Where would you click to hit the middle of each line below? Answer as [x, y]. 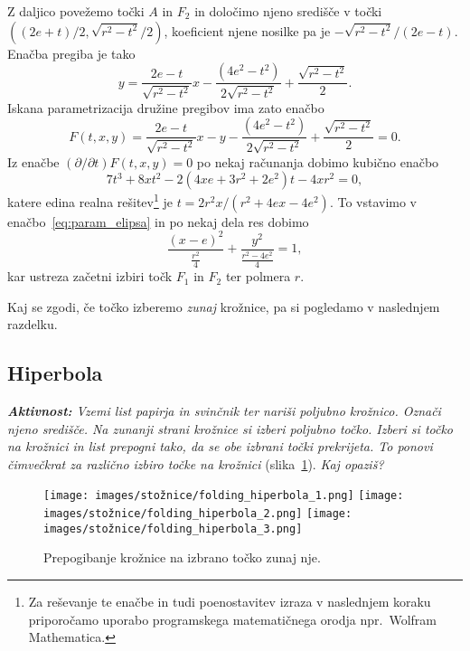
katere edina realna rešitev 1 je [90, 200]
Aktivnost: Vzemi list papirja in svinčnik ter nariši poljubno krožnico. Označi [224, 411]
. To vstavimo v [373, 201]
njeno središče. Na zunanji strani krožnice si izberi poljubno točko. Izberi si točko [230, 428]
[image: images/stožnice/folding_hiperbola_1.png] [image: [224, 496]
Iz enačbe [33, 161]
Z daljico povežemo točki [76, 11]
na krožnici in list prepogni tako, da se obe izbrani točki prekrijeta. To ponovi [220, 446]
